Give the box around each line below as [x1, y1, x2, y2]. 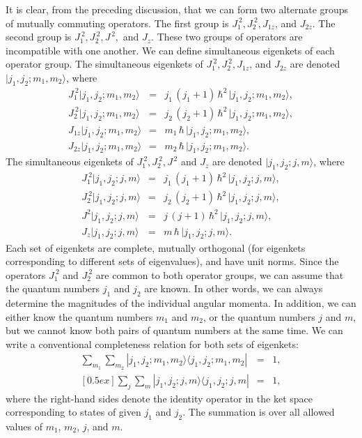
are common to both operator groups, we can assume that [95, 267, 344, 282]
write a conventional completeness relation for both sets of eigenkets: [6, 336, 299, 351]
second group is [6, 29, 72, 44]
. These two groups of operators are [151, 29, 303, 44]
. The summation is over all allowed [182, 405, 335, 419]
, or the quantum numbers [203, 309, 315, 324]
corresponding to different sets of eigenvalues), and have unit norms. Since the [6, 254, 339, 269]
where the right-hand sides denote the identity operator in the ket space [6, 391, 313, 405]
